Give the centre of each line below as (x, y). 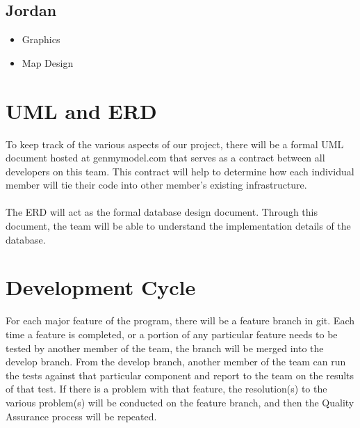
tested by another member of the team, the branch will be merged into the (165, 348)
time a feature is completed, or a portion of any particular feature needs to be (172, 334)
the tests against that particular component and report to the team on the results (180, 375)
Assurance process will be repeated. (81, 416)
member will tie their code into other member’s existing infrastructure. (156, 185)
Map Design (48, 62)
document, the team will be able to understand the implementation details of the (178, 226)
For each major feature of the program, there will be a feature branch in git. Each (180, 320)
